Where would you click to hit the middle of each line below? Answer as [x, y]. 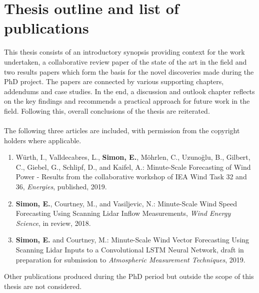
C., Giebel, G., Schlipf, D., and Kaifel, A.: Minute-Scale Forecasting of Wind [133, 167]
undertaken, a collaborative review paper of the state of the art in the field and [125, 61]
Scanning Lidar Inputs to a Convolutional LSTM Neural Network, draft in [130, 249]
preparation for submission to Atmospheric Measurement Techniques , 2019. [130, 259]
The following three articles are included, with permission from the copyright [122, 130]
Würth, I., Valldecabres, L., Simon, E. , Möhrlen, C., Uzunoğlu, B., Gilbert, [133, 157]
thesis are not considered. [43, 286]
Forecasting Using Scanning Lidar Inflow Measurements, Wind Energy [123, 213]
